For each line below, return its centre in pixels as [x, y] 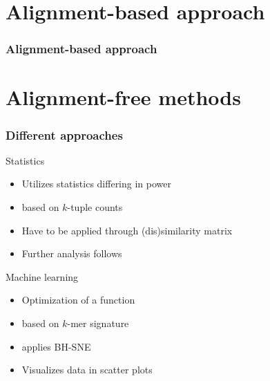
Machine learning [42, 276]
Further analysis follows [72, 253]
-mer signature [98, 323]
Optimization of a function [78, 300]
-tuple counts [95, 207]
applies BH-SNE [56, 346]
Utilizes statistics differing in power [96, 184]
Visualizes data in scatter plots [87, 370]
